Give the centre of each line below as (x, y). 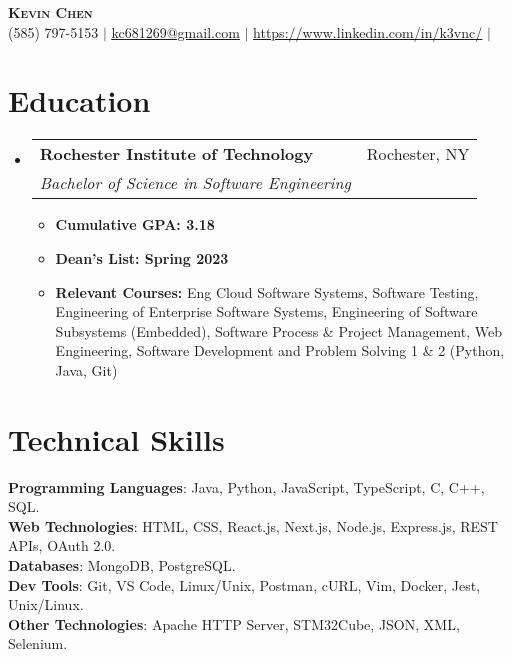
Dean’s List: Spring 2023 (142, 257)
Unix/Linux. (46, 604)
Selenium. (38, 643)
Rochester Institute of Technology (176, 154)
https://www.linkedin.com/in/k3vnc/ (368, 31)
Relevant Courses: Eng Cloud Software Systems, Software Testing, (267, 291)
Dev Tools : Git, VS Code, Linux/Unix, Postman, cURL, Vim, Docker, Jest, (244, 584)
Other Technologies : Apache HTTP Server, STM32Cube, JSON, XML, (234, 623)
